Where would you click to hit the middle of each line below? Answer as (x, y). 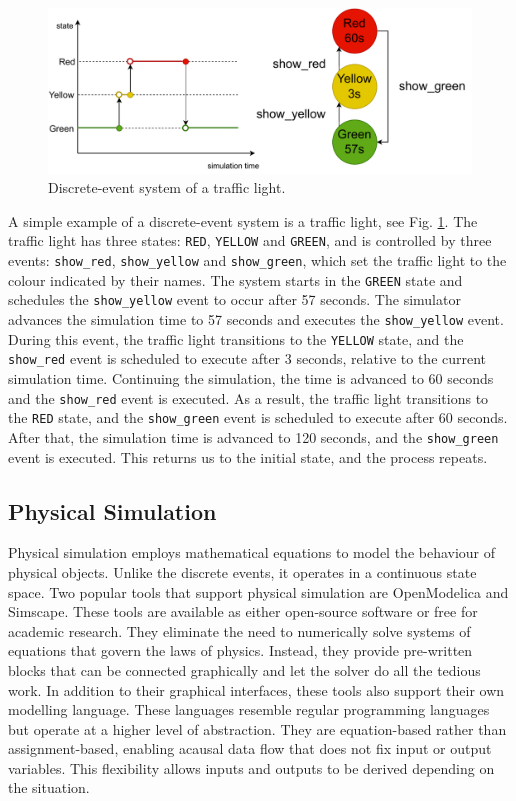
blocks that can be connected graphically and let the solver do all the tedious (244, 669)
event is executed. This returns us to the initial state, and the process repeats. (248, 456)
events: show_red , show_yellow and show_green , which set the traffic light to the (257, 260)
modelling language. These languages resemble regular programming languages (249, 709)
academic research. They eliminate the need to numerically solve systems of (239, 630)
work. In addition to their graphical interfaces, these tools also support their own (256, 689)
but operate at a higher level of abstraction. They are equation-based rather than (257, 728)
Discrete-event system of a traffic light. (167, 187)
